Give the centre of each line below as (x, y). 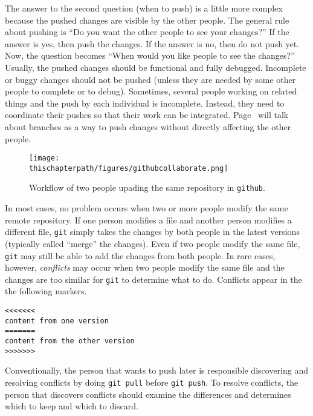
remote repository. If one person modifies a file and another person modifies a (148, 220)
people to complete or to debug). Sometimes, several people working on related (151, 91)
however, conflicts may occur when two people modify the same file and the (145, 267)
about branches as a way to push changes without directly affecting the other (148, 126)
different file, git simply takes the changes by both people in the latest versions (152, 232)
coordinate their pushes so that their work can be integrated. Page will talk (147, 115)
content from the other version (70, 341)
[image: (44, 158)
